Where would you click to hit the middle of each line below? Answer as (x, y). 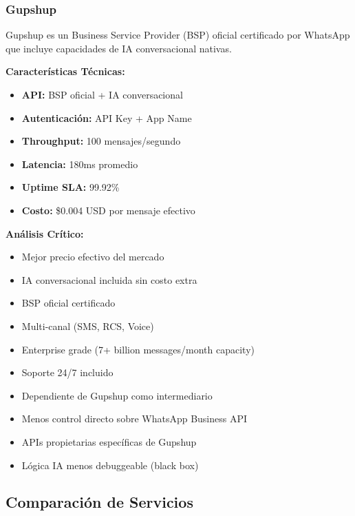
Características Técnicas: (65, 71)
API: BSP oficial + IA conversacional (102, 94)
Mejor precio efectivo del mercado (93, 257)
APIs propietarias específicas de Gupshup (109, 441)
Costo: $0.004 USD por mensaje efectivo (108, 210)
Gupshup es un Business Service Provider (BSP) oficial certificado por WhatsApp (178, 35)
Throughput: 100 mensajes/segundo (101, 141)
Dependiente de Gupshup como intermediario (117, 395)
